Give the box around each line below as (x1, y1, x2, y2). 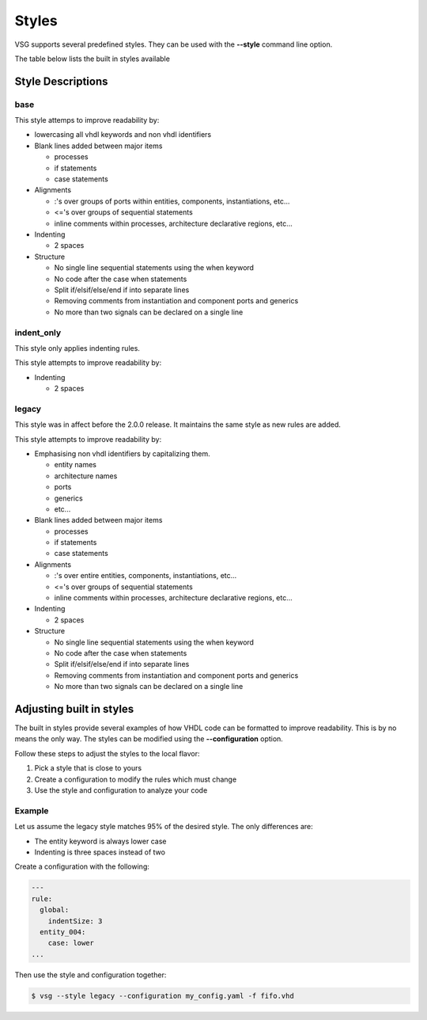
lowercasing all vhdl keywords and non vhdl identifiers (34, 130, 212, 139)
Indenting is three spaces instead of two (34, 847, 166, 857)
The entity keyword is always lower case (34, 836, 167, 846)
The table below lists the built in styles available (14, 54, 170, 63)
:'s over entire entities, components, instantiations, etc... (54, 571, 237, 580)
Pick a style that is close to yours (34, 763, 142, 773)
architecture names (54, 471, 118, 481)
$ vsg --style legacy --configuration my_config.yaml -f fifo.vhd (31, 991, 294, 1000)
